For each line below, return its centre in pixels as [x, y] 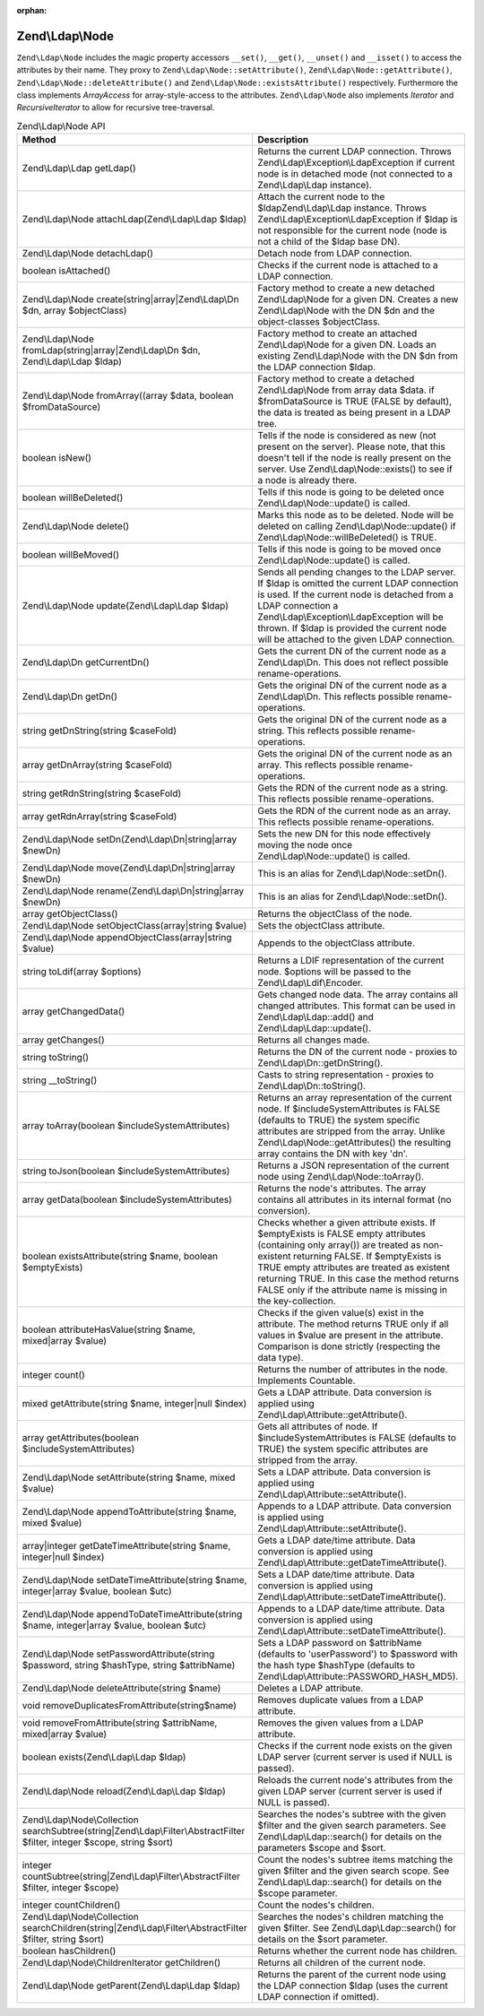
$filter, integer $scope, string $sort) [98, 1842]
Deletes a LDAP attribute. [311, 1688]
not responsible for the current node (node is [352, 230]
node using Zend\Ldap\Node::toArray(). [341, 1177]
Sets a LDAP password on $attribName [340, 1643]
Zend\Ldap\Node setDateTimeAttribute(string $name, [134, 1580]
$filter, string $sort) [63, 1939]
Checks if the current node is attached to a [348, 265]
